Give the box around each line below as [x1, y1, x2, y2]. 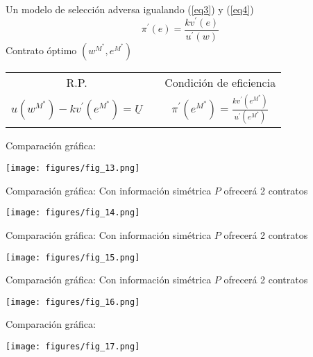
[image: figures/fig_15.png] [6, 252, 140, 263]
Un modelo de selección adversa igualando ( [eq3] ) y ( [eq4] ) [6, 2, 254, 16]
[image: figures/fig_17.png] [6, 342, 140, 352]
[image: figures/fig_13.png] [6, 163, 140, 174]
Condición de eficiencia [164, 74, 276, 90]
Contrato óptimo [6, 42, 77, 57]
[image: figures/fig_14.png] [6, 208, 140, 218]
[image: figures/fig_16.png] [6, 297, 140, 307]
